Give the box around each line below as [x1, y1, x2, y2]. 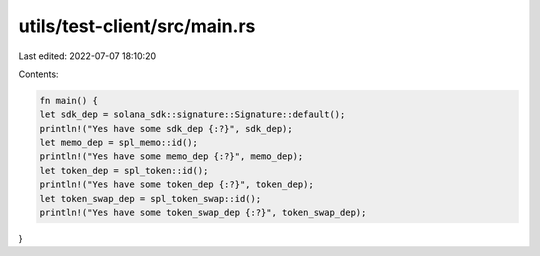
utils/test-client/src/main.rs [18, 15, 256, 37]
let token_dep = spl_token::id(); [39, 165, 209, 176]
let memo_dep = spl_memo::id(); [39, 137, 199, 149]
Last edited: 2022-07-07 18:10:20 [18, 50, 157, 62]
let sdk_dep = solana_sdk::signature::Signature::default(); [39, 109, 346, 120]
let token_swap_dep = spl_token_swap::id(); [39, 193, 262, 204]
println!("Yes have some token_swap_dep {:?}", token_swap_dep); [39, 207, 367, 219]
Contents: [18, 68, 59, 80]
